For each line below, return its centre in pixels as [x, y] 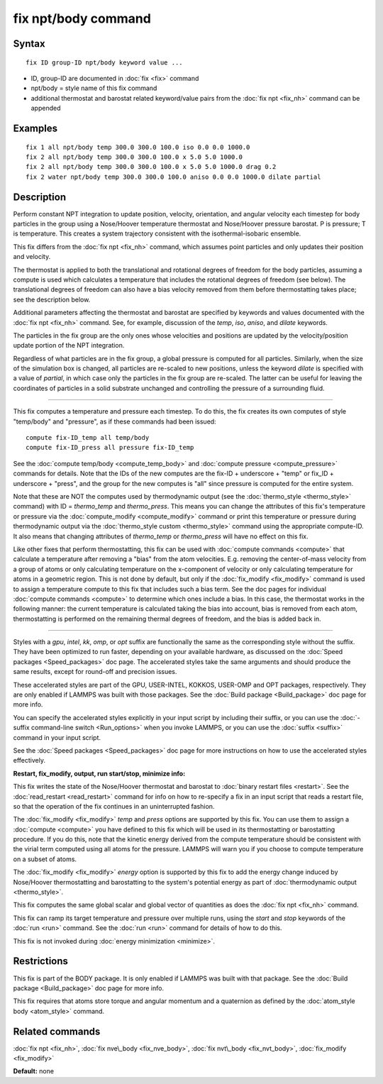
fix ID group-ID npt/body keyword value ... [105, 62]
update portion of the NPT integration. [69, 345]
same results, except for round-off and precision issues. [95, 672]
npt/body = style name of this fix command [94, 88]
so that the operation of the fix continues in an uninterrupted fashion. [114, 806]
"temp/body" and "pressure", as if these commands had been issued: [115, 421]
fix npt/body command [82, 18]
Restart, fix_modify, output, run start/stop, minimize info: [99, 773]
